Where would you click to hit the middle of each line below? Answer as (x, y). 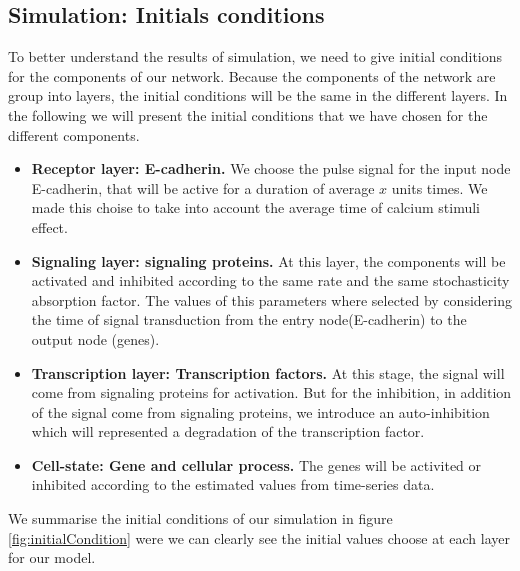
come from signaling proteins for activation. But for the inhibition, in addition (271, 392)
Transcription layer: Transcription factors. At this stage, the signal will (268, 372)
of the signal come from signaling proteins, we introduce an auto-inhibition (260, 411)
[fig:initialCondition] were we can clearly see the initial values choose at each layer (259, 537)
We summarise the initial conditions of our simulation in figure (200, 518)
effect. (49, 226)
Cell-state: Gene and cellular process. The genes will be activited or (256, 464)
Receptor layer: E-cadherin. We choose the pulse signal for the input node (271, 168)
